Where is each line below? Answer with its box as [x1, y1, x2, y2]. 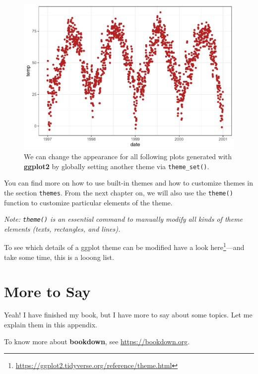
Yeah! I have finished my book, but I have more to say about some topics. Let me [4, 310, 253, 320]
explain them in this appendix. [4, 319, 97, 330]
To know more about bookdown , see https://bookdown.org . [4, 336, 190, 346]
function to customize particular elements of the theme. [4, 197, 173, 207]
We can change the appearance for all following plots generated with [24, 151, 232, 162]
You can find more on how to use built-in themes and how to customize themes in [4, 178, 253, 188]
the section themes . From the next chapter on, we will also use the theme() [4, 187, 233, 197]
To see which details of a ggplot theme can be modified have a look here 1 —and [4, 241, 245, 252]
